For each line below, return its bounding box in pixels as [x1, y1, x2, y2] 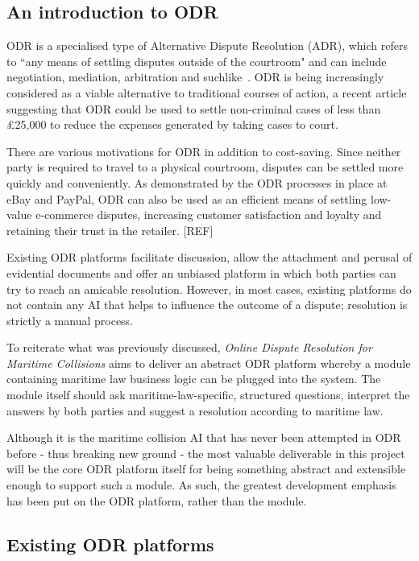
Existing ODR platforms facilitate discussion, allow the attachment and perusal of [6, 249, 413, 266]
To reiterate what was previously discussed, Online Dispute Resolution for [6, 339, 372, 356]
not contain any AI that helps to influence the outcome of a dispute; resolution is [6, 296, 408, 313]
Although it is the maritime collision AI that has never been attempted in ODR [6, 429, 401, 446]
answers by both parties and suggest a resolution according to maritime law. [6, 402, 384, 419]
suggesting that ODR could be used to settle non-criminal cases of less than [6, 100, 381, 117]
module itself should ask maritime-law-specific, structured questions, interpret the [6, 386, 410, 403]
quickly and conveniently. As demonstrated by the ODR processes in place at [6, 174, 388, 191]
